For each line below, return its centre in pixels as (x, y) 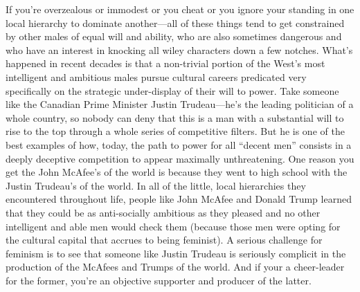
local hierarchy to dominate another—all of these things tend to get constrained (175, 22)
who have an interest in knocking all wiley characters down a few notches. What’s (179, 49)
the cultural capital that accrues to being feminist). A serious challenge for (164, 240)
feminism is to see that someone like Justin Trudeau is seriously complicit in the (176, 253)
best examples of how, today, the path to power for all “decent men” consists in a (179, 144)
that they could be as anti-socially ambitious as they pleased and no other (163, 212)
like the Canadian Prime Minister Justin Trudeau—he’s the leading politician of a (180, 104)
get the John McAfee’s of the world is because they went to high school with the (177, 172)
